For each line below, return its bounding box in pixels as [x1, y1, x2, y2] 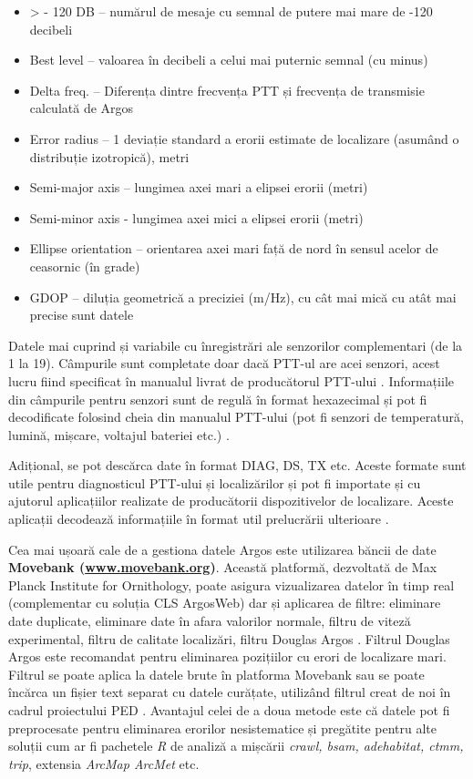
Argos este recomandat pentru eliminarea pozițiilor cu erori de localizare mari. [8, 647, 447, 666]
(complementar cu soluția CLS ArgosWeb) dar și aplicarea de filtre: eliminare [8, 593, 441, 612]
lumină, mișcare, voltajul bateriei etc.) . [8, 425, 230, 444]
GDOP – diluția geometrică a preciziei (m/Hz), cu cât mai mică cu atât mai [29, 287, 457, 306]
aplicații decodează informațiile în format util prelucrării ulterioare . [8, 509, 389, 528]
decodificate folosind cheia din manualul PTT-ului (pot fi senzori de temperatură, [8, 407, 464, 426]
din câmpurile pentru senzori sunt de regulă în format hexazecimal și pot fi [8, 389, 427, 408]
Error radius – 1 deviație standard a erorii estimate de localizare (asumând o [29, 128, 459, 148]
